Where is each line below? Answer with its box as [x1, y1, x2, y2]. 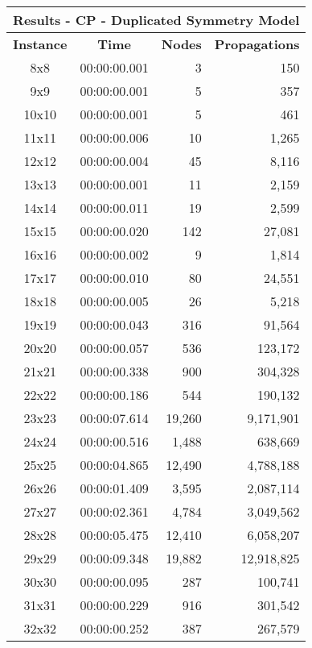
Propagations [214, 35, 300, 53]
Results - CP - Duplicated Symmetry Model [13, 10, 300, 29]
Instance [13, 35, 68, 53]
